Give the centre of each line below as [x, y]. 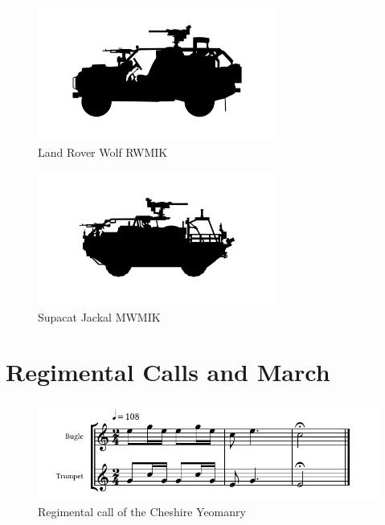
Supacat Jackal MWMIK [99, 316]
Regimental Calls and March [168, 372]
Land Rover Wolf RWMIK [103, 152]
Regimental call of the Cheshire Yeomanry [142, 511]
